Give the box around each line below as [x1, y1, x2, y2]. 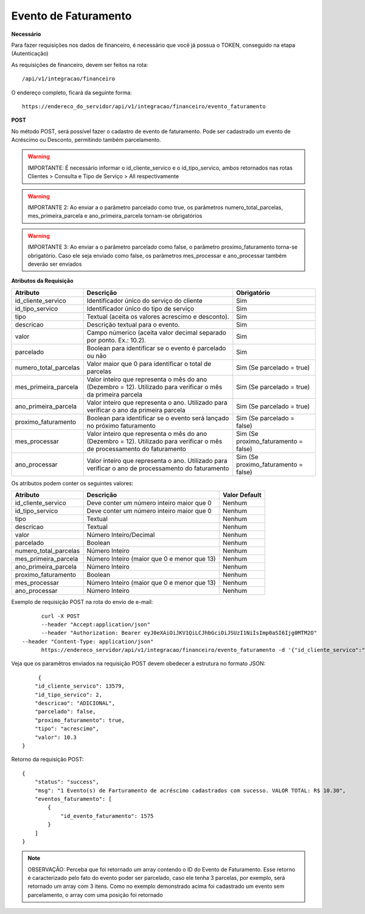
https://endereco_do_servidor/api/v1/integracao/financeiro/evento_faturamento [22, 103, 266, 109]
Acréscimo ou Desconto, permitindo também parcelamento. [11, 136, 161, 144]
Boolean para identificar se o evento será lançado [86, 414, 229, 422]
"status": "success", [34, 778, 100, 786]
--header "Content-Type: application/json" [22, 638, 154, 645]
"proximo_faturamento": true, [34, 716, 125, 724]
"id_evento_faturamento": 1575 [60, 812, 154, 819]
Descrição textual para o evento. [86, 320, 180, 328]
